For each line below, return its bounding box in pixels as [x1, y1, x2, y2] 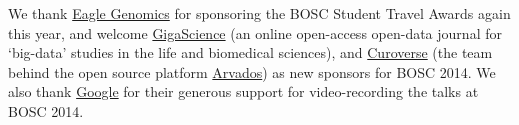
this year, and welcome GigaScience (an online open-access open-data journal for [8, 22, 502, 43]
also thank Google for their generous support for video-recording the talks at [8, 81, 479, 102]
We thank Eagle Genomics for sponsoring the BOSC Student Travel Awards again [8, 3, 511, 23]
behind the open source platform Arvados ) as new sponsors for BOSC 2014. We [8, 61, 496, 82]
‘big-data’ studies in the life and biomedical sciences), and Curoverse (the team [8, 42, 493, 63]
